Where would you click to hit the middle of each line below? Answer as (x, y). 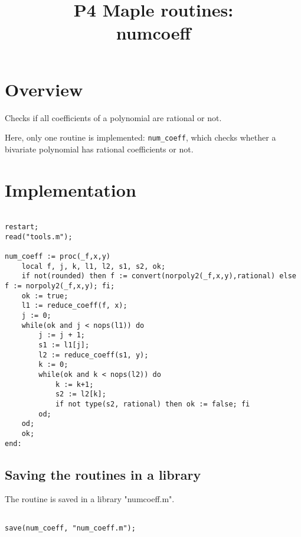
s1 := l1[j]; (64, 345)
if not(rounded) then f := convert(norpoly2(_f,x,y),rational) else (159, 276)
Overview (44, 89)
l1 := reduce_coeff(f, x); (74, 306)
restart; (22, 227)
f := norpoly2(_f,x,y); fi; (60, 286)
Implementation (71, 189)
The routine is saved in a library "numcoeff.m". (90, 499)
